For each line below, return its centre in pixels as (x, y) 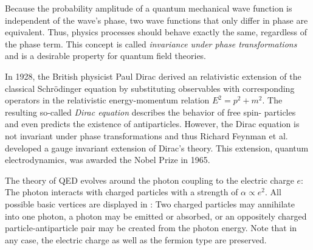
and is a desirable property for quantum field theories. (106, 56)
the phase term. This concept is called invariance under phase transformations (151, 43)
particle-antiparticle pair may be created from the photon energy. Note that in (151, 228)
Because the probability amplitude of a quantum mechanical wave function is (149, 8)
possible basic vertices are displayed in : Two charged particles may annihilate (150, 203)
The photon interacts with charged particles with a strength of (122, 192)
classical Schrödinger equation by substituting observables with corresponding (150, 88)
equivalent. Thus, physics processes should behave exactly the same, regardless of (156, 32)
